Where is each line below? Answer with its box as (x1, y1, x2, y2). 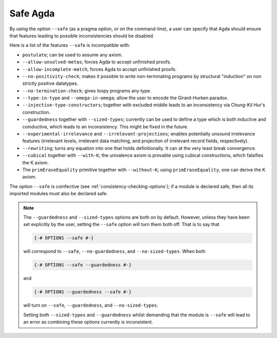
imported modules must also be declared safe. (9, 191, 108, 197)
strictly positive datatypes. (22, 80, 78, 87)
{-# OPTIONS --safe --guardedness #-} (34, 262, 132, 268)
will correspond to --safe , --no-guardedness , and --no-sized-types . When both (23, 248, 206, 254)
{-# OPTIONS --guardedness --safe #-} (34, 289, 132, 295)
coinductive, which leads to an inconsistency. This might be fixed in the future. (22, 123, 188, 129)
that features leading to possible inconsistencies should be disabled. (9, 32, 154, 39)
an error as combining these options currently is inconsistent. (23, 319, 153, 325)
